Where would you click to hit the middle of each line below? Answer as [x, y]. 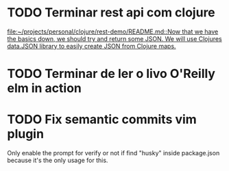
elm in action [45, 89]
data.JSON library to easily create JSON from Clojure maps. [92, 46]
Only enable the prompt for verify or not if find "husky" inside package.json [113, 153]
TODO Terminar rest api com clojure [111, 13]
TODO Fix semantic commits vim [102, 119]
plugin [26, 134]
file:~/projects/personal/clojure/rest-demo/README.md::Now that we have [113, 31]
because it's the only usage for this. [58, 160]
